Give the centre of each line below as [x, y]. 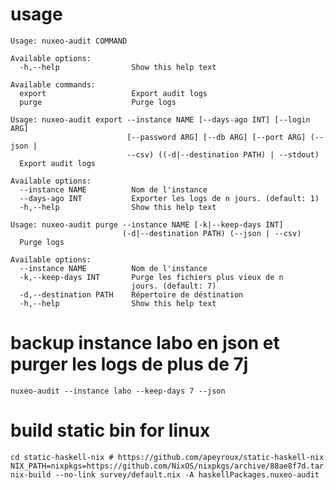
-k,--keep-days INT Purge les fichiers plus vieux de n [151, 277]
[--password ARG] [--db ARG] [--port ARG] [216, 137]
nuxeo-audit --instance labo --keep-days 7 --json [118, 391]
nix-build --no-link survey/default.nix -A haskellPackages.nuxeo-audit [165, 474]
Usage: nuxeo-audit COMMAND [69, 41]
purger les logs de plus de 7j [129, 364]
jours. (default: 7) [174, 286]
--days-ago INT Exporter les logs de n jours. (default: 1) [169, 198]
